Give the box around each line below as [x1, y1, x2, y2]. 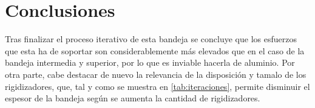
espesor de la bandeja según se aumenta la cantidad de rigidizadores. [5, 92, 260, 104]
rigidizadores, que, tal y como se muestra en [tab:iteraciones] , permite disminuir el [5, 80, 310, 92]
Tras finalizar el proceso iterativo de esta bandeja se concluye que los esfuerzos [5, 33, 297, 45]
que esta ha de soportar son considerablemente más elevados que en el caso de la [5, 44, 305, 57]
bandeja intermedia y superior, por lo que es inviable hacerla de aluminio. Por [5, 56, 295, 69]
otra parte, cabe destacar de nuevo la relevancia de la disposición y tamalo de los [5, 68, 307, 80]
